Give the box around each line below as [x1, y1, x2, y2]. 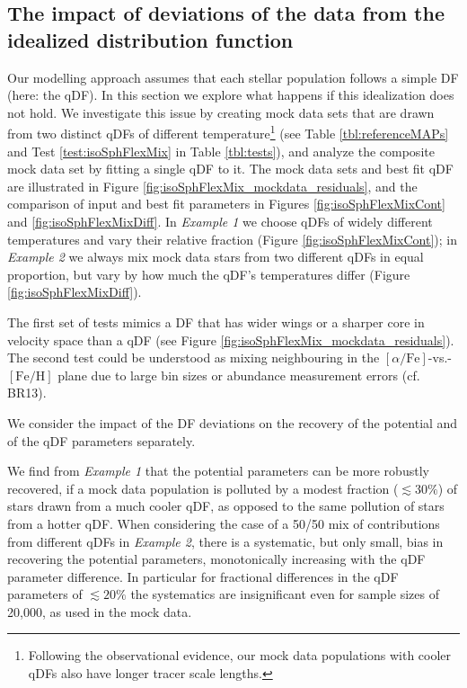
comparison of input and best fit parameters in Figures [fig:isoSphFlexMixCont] [7, 194, 445, 213]
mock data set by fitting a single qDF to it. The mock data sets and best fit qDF [7, 159, 454, 178]
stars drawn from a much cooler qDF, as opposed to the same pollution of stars [7, 496, 445, 515]
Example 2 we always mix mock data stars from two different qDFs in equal [7, 247, 424, 266]
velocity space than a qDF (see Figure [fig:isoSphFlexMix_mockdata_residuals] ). [7, 330, 454, 349]
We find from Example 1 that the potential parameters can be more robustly [7, 461, 429, 480]
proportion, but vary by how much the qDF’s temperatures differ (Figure [7, 264, 410, 283]
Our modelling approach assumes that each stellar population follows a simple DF [7, 67, 459, 86]
